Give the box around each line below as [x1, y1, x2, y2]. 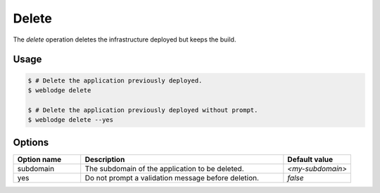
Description [84, 154, 125, 164]
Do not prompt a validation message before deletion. [84, 173, 260, 182]
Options [13, 136, 49, 148]
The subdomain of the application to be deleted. [84, 163, 244, 173]
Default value [287, 154, 334, 164]
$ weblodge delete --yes [27, 116, 114, 124]
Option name [17, 154, 62, 164]
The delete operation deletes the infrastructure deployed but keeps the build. [13, 35, 236, 44]
